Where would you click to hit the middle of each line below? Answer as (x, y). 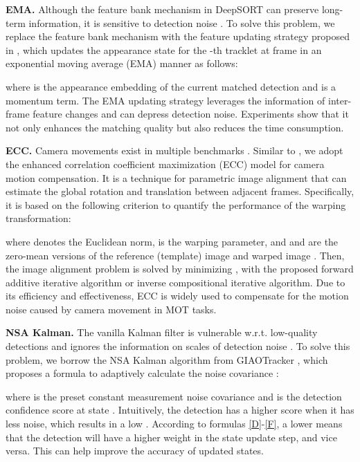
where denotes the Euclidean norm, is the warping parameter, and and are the (172, 241)
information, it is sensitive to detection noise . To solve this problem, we (182, 22)
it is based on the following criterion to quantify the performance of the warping (176, 204)
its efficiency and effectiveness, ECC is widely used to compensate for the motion (177, 296)
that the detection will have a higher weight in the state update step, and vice (171, 437)
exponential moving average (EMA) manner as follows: (122, 63)
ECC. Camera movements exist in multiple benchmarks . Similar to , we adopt (174, 150)
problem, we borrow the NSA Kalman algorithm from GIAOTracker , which (167, 359)
